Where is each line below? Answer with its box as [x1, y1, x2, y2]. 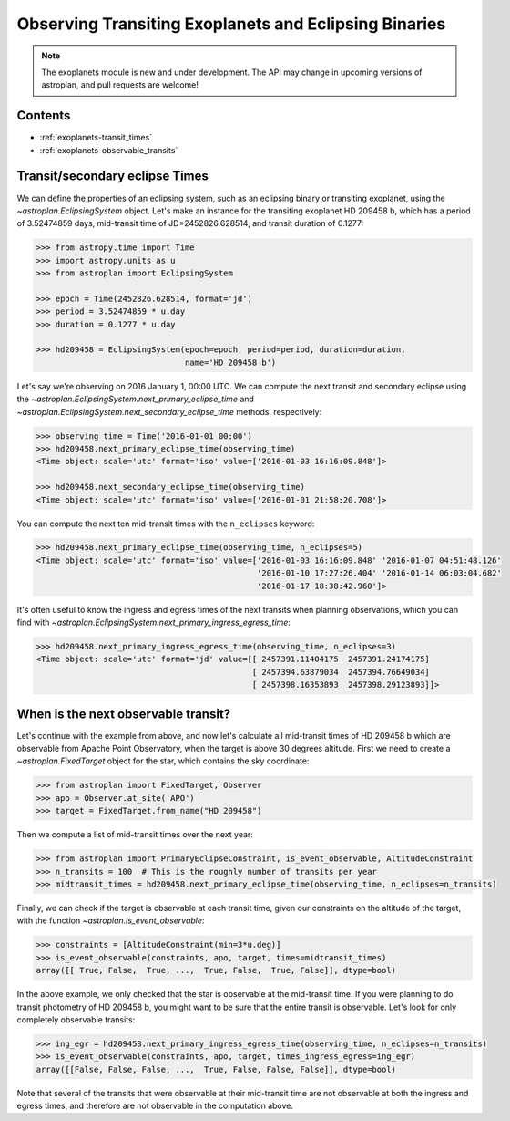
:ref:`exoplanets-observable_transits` [39, 144, 178, 155]
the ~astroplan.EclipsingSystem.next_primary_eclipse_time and [16, 393, 255, 405]
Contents [16, 108, 71, 123]
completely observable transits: [16, 1013, 136, 1025]
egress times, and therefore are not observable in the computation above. [16, 1100, 293, 1112]
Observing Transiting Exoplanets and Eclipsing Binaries [16, 14, 446, 34]
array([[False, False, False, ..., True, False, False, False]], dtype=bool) [36, 1064, 396, 1074]
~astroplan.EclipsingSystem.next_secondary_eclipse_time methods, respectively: [16, 406, 322, 417]
